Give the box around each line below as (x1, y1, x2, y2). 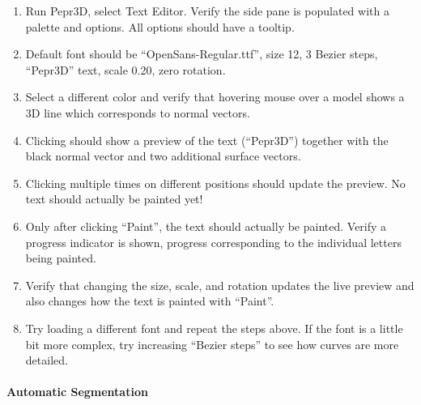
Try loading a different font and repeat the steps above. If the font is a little (25, 319, 403, 336)
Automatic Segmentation (6, 383, 148, 400)
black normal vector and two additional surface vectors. (25, 147, 301, 164)
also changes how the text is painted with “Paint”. (25, 292, 274, 309)
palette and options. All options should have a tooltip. (25, 18, 295, 35)
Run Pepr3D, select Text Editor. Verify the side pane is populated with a (25, 2, 389, 19)
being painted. (25, 249, 96, 266)
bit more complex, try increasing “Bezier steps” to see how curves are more (25, 335, 399, 352)
